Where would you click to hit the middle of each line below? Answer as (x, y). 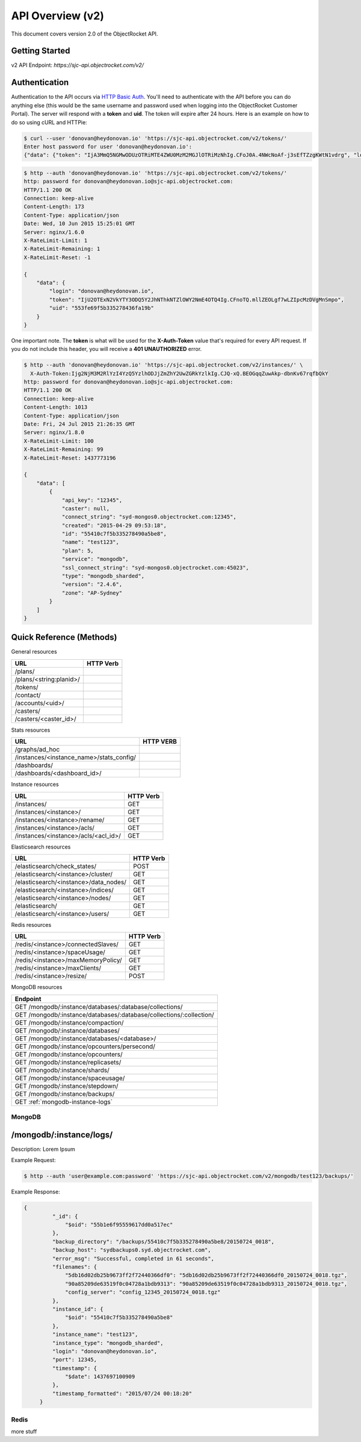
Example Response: (35, 1192)
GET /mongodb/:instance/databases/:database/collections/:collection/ (115, 1014)
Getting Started (41, 51)
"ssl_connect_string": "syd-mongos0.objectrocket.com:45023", (156, 568)
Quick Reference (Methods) (64, 637)
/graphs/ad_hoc (37, 750)
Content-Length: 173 (54, 207)
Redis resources (31, 925)
